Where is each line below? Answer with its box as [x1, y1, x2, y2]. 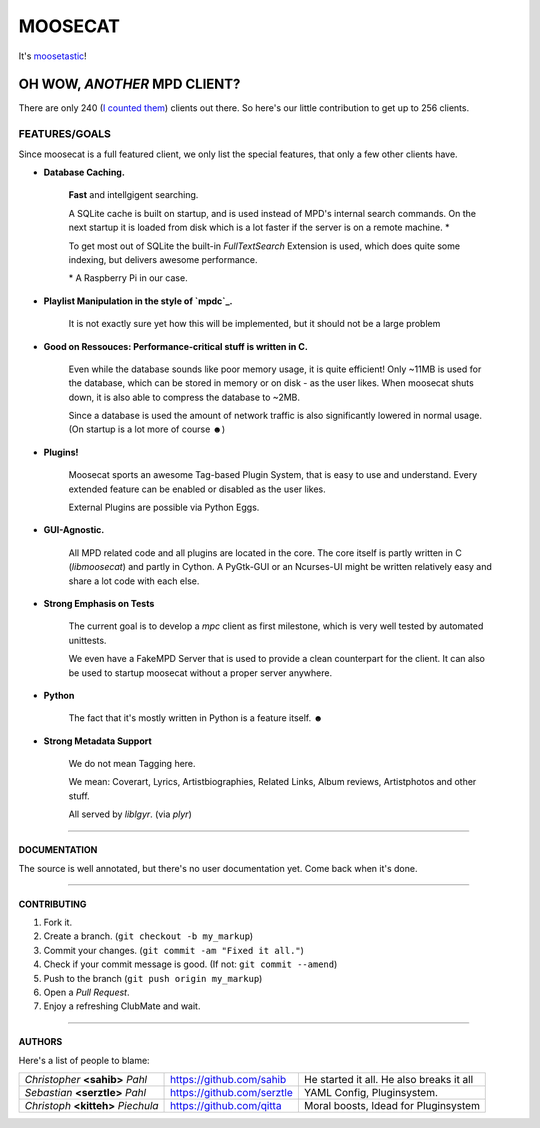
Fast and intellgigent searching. [68, 189, 199, 201]
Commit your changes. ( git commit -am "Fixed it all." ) [43, 944, 305, 956]
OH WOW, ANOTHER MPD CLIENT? [18, 76, 241, 93]
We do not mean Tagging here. [68, 758, 196, 770]
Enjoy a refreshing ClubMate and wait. [43, 1000, 201, 1012]
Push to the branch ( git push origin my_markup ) [43, 972, 263, 984]
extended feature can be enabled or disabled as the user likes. [68, 483, 326, 495]
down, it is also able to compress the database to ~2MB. [68, 391, 300, 403]
